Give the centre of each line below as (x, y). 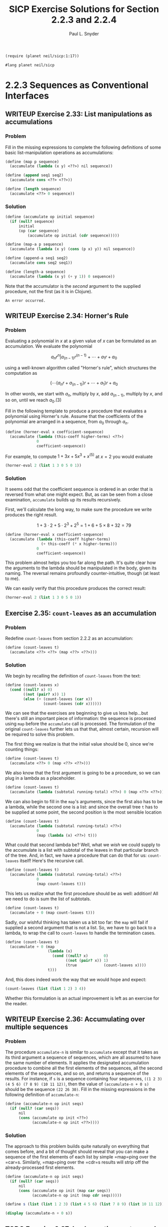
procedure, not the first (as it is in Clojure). (49, 291)
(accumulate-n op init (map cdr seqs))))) (77, 1195)
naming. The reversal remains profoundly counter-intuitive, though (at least (82, 573)
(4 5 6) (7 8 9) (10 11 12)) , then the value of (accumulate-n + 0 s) (77, 1084)
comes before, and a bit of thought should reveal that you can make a (77, 1151)
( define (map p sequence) (32, 162)
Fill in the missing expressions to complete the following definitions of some (83, 147)
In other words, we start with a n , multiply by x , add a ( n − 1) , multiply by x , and (84, 394)
